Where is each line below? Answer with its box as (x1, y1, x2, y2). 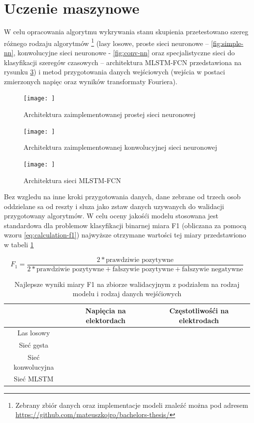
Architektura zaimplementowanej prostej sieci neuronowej (23, 109, 196, 119)
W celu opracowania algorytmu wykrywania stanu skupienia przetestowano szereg (4, 26, 249, 37)
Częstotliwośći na (169, 305, 229, 315)
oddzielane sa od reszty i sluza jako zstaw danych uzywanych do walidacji (4, 201, 224, 211)
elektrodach (179, 315, 219, 325)
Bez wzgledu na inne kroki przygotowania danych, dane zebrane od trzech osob (4, 191, 241, 202)
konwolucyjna (13, 361, 54, 372)
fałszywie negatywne (182, 265, 243, 273)
